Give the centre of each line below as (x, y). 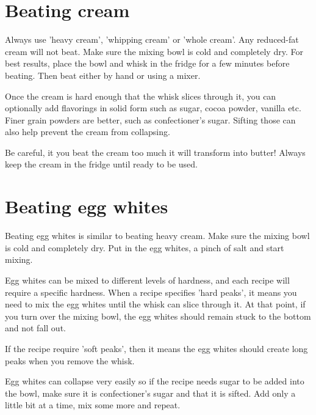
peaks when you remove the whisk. (70, 360)
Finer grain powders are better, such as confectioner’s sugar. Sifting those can (150, 119)
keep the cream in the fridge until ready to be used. (101, 164)
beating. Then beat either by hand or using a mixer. (103, 75)
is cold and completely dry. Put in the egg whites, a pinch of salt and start (145, 247)
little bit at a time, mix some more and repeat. (93, 405)
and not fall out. (35, 328)
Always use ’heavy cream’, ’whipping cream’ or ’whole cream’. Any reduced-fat (152, 39)
